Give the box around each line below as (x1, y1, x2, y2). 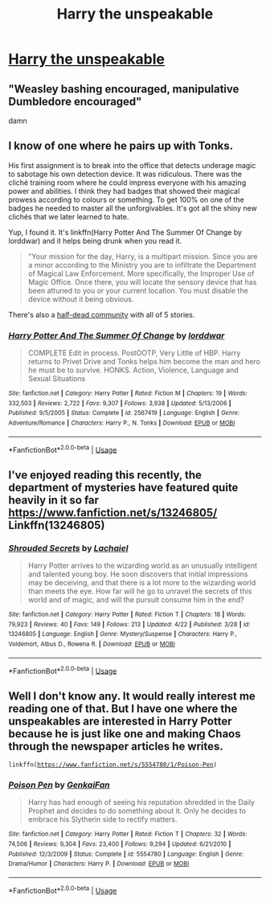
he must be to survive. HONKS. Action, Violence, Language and (27, 365, 239, 375)
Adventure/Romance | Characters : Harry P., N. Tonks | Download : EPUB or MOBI (8, 419, 235, 427)
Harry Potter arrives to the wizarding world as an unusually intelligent (27, 560, 258, 571)
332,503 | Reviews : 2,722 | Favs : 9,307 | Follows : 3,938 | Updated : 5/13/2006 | (8, 399, 231, 407)
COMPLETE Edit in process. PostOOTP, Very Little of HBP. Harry (27, 348, 241, 358)
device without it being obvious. (27, 294, 134, 304)
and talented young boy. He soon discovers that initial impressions (27, 569, 248, 579)
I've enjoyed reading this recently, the (8, 468, 202, 482)
